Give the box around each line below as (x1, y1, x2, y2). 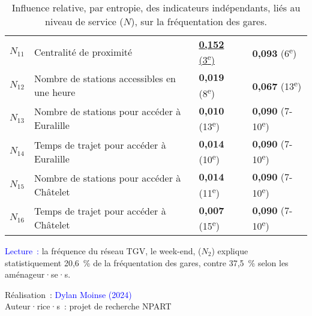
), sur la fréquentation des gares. (131, 14, 267, 28)
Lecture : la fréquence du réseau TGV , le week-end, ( (5, 244, 202, 257)
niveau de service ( (45, 14, 124, 28)
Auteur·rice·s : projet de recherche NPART (5, 300, 172, 312)
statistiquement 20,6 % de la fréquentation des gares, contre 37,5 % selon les (5, 256, 289, 269)
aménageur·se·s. (5, 268, 71, 281)
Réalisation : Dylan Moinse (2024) (5, 288, 132, 300)
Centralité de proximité (34, 45, 133, 59)
